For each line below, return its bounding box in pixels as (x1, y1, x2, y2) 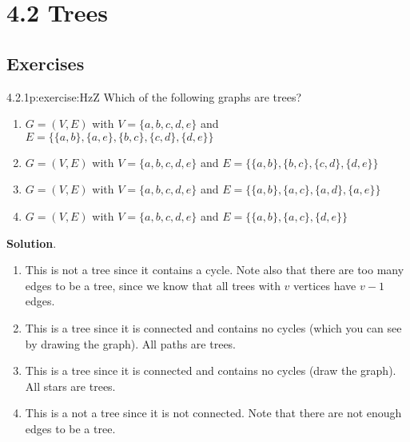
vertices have (293, 277, 356, 293)
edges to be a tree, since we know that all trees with (25, 277, 281, 293)
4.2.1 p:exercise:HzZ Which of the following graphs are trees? (6, 88, 302, 105)
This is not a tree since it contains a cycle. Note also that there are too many (25, 261, 404, 278)
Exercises (6, 50, 85, 75)
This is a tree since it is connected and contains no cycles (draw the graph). (25, 362, 396, 379)
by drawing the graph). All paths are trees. (25, 335, 237, 352)
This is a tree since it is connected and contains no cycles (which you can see (25, 319, 402, 336)
